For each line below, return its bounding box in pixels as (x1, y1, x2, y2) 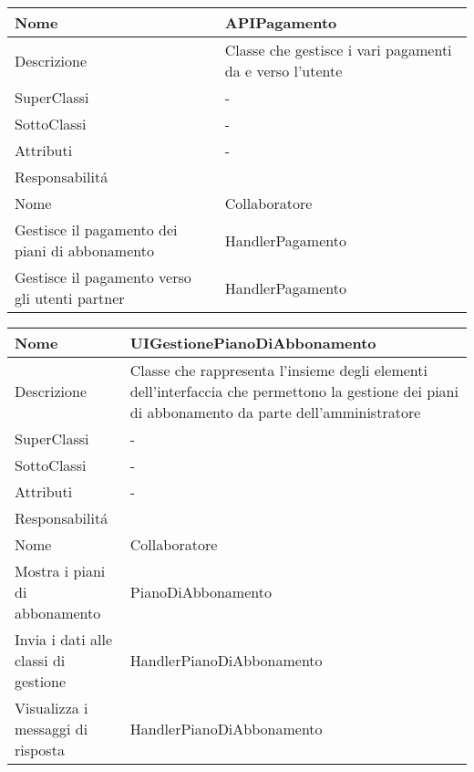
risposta (15, 739, 65, 760)
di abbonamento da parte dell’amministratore (129, 402, 421, 423)
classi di (15, 650, 66, 671)
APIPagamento (224, 12, 337, 33)
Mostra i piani (15, 560, 106, 581)
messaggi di (15, 718, 88, 739)
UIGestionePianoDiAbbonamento (129, 332, 376, 353)
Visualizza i (15, 697, 88, 718)
